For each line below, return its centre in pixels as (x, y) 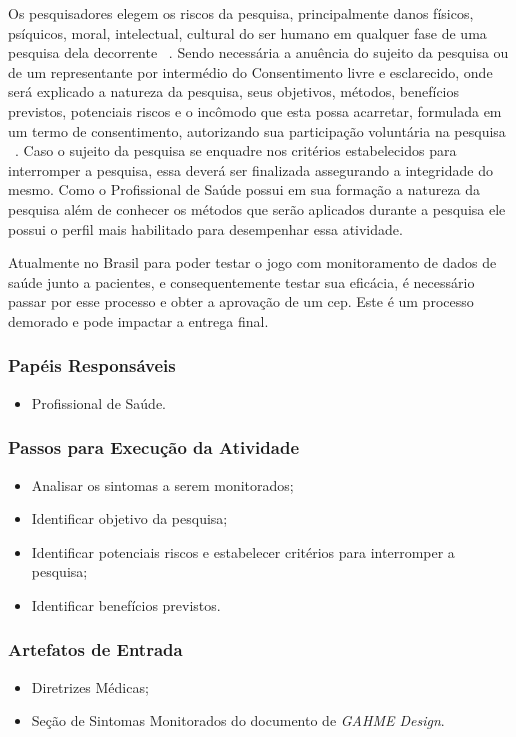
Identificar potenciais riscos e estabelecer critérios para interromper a (243, 551)
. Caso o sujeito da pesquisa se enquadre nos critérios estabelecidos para (236, 150)
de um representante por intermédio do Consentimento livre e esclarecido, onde (250, 71)
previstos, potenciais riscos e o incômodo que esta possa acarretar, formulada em (255, 110)
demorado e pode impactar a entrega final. (138, 320)
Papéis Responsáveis (92, 365)
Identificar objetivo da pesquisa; (129, 518)
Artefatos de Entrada (95, 649)
